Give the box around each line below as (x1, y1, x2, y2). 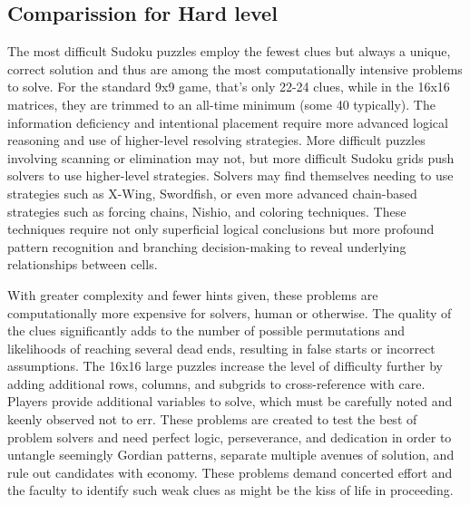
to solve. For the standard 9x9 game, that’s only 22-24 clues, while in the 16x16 (7, 77, 450, 96)
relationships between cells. (7, 255, 158, 274)
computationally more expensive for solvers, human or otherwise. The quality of (7, 303, 452, 322)
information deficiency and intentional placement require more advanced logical (7, 112, 448, 131)
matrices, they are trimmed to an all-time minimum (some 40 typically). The (7, 94, 436, 113)
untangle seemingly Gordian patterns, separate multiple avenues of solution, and (7, 445, 455, 464)
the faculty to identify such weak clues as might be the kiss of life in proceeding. (7, 481, 454, 500)
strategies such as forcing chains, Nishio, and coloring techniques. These (7, 201, 406, 220)
